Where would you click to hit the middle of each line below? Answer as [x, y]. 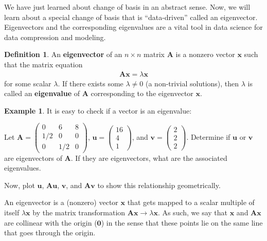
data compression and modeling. [55, 37]
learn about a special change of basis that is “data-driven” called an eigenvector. [131, 17]
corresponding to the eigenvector [142, 93]
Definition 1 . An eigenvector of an [63, 54]
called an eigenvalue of [42, 93]
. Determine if [208, 136]
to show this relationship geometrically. [159, 185]
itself [12, 212]
